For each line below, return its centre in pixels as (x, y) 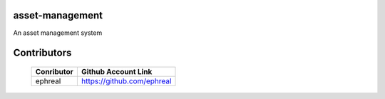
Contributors (42, 53)
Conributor (55, 71)
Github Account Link (117, 71)
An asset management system (58, 33)
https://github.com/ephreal (126, 80)
